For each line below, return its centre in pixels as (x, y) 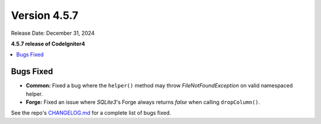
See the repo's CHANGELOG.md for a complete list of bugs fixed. (91, 113)
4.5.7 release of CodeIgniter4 (48, 44)
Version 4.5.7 (45, 15)
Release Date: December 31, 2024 (53, 33)
